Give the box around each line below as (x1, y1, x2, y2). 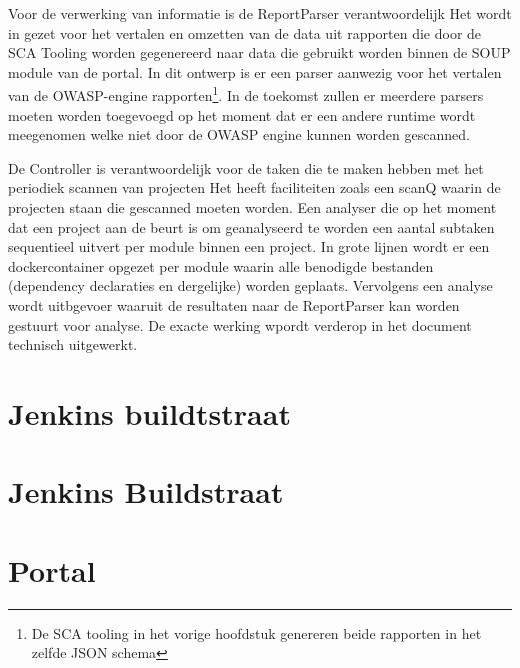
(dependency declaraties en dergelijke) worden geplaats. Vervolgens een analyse (8, 275, 493, 296)
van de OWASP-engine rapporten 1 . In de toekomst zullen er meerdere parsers (8, 82, 484, 106)
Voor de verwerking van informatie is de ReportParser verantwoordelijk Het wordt (8, 3, 512, 23)
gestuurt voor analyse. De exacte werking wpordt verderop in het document (8, 314, 472, 335)
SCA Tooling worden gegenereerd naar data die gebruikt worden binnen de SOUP (8, 42, 511, 63)
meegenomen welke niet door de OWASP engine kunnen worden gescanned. (8, 124, 470, 145)
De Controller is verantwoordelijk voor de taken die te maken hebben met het (8, 157, 484, 178)
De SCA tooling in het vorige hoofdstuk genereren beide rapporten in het (31, 622, 482, 643)
